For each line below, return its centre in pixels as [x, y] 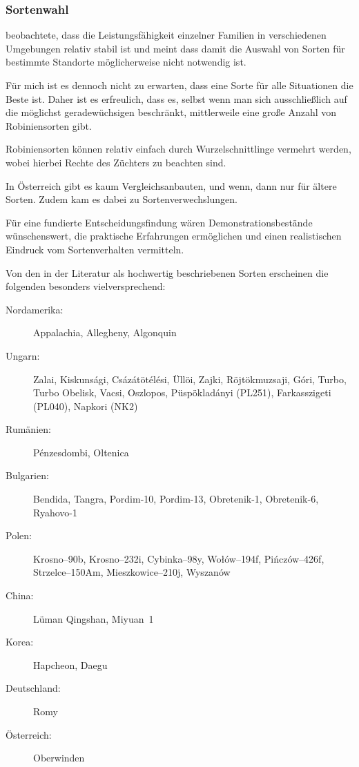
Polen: [19, 535]
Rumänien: [28, 429]
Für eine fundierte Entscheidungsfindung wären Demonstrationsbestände [159, 222]
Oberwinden [59, 758]
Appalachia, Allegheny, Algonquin [105, 332]
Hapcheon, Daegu [70, 664]
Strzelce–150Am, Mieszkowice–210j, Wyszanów [132, 572]
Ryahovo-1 [55, 512]
